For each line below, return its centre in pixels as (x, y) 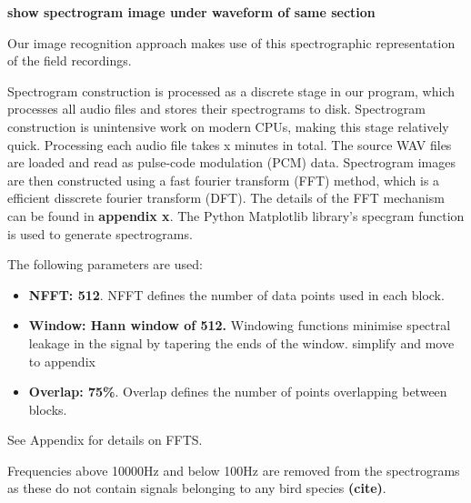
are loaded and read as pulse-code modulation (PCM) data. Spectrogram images (231, 162)
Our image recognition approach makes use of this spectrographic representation (231, 42)
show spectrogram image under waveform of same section (191, 12)
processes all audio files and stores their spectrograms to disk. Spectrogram (216, 109)
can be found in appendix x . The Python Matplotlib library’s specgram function (236, 215)
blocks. (48, 409)
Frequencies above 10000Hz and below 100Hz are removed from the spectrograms (234, 470)
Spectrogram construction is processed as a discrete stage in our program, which (231, 91)
